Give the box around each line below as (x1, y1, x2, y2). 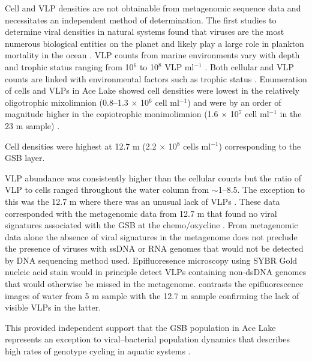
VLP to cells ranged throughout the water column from (5, 183, 209, 196)
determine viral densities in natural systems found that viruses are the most (5, 25, 284, 38)
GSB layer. (5, 151, 45, 164)
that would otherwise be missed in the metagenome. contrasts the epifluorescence (5, 278, 304, 290)
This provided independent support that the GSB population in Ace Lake (5, 321, 276, 333)
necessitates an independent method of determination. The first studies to (5, 13, 277, 26)
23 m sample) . (5, 119, 60, 132)
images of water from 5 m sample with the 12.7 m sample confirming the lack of (5, 289, 299, 302)
